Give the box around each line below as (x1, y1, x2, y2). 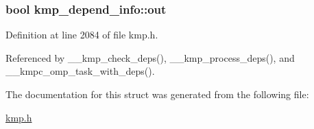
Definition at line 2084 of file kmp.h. (5, 27, 158, 42)
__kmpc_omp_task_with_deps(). (5, 64, 155, 78)
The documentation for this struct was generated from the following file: (5, 87, 309, 101)
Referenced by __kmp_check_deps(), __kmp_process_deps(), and (5, 50, 295, 64)
